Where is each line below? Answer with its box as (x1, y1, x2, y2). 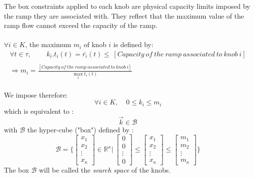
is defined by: (113, 39, 154, 50)
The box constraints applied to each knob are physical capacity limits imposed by (4, 1, 251, 11)
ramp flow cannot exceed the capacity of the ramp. (4, 20, 158, 30)
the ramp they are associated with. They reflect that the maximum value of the (4, 10, 244, 21)
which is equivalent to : (4, 105, 74, 116)
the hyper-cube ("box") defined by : (27, 124, 134, 134)
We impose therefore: (4, 89, 68, 100)
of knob (84, 39, 107, 50)
